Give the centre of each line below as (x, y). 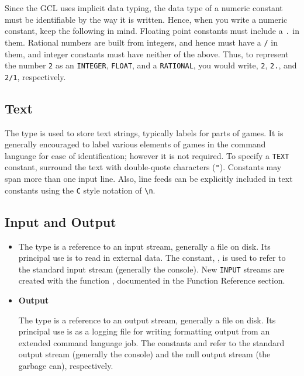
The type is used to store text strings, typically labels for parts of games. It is (144, 132)
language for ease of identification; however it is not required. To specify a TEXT (147, 155)
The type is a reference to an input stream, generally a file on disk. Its (144, 246)
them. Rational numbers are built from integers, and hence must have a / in (141, 42)
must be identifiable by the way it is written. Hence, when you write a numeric (146, 19)
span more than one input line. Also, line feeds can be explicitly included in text (149, 179)
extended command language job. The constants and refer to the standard (151, 342)
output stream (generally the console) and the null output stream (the (144, 354)
